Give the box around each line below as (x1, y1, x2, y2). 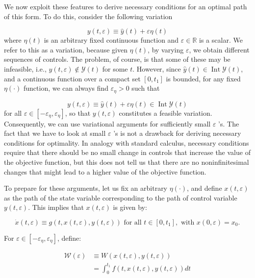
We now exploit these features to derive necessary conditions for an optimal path (4, 1, 247, 11)
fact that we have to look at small (4, 128, 106, 138)
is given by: (113, 202, 147, 212)
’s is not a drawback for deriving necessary (113, 128, 241, 138)
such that (131, 83, 160, 93)
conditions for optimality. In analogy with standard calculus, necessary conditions (4, 137, 249, 148)
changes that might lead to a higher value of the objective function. (4, 166, 206, 177)
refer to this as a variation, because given (4, 44, 127, 54)
